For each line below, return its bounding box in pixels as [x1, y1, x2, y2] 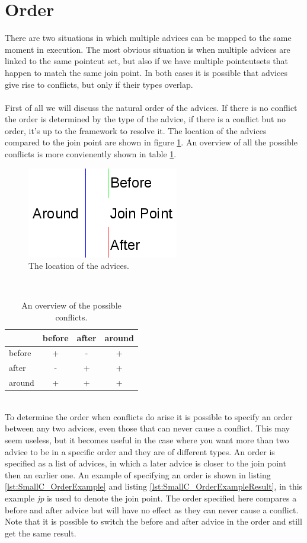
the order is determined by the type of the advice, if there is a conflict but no [5, 113, 286, 125]
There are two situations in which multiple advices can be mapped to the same [5, 31, 292, 44]
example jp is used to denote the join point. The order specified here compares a [5, 492, 297, 504]
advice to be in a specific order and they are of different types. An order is [5, 445, 275, 458]
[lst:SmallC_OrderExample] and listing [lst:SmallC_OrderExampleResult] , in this [5, 480, 303, 493]
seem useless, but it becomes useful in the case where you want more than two [5, 434, 289, 446]
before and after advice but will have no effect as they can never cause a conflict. [5, 503, 299, 516]
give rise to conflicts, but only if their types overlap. [5, 78, 193, 90]
